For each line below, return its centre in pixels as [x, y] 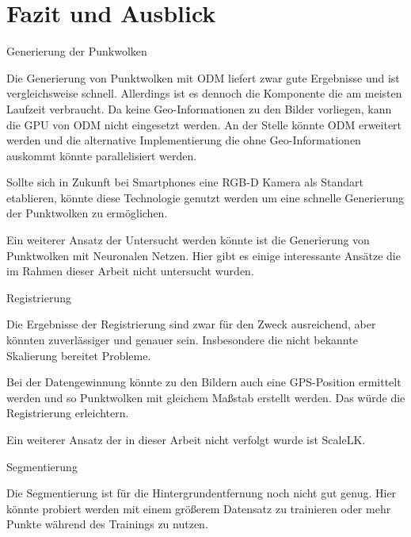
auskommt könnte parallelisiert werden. [102, 155]
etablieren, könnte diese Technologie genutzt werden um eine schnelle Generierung [205, 197]
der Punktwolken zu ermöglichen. [87, 213]
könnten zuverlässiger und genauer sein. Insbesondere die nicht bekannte [182, 340]
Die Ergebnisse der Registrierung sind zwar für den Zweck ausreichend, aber [191, 324]
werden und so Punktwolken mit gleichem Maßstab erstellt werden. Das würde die [206, 397]
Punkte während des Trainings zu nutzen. [107, 524]
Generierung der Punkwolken [77, 51]
